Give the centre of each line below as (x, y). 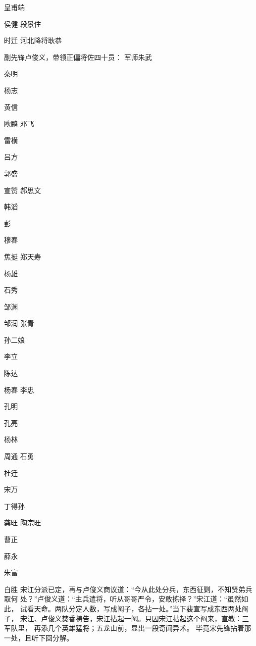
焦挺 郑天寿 (23, 256)
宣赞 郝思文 (23, 190)
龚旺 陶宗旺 (23, 522)
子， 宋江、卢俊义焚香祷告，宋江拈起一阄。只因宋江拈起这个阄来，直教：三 (127, 618)
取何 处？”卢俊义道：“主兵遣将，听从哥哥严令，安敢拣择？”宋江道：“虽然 (123, 599)
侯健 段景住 (23, 24)
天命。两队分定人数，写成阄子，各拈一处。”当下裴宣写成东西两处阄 (141, 608)
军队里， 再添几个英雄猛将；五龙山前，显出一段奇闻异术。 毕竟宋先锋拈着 (124, 628)
